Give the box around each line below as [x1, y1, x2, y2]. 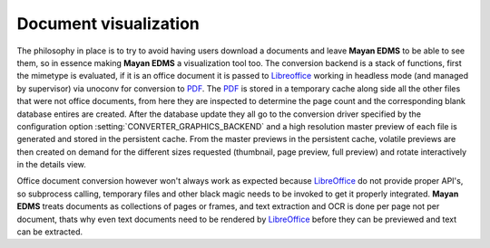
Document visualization [16, 14, 200, 33]
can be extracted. [16, 226, 83, 237]
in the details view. [16, 159, 86, 170]
